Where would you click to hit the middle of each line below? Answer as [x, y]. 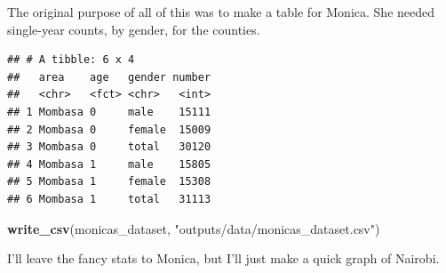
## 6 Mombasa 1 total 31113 [109, 199]
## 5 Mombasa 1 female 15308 [109, 182]
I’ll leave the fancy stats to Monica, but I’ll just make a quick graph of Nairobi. [223, 258]
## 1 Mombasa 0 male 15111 [109, 112]
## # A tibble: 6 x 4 [71, 60]
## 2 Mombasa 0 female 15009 [109, 129]
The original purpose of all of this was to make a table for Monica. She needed [221, 12]
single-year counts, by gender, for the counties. [134, 29]
